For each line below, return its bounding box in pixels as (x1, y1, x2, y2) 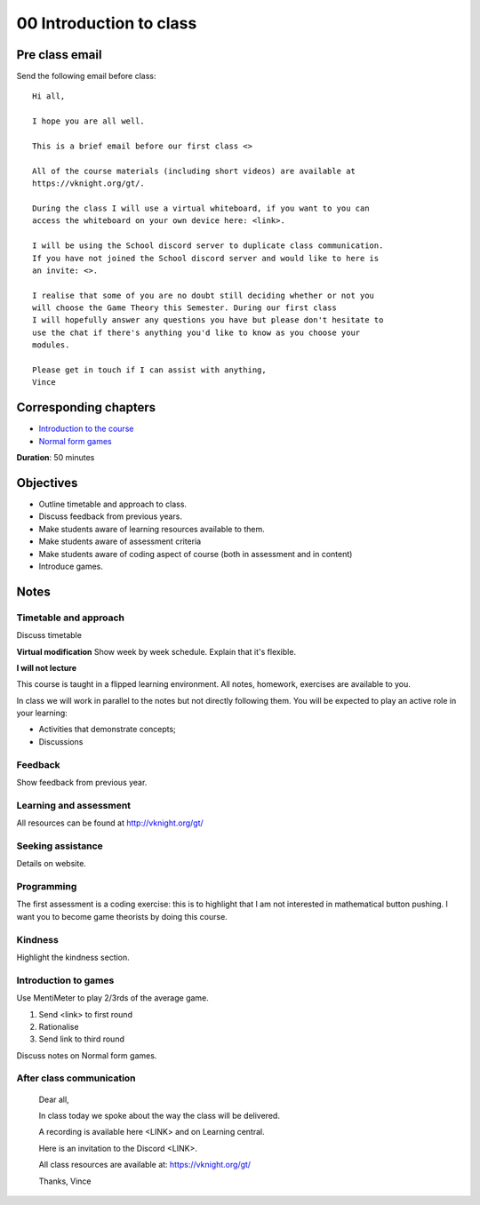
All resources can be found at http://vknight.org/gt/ (16, 818, 204, 828)
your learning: (16, 707, 68, 719)
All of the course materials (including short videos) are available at (32, 165, 356, 176)
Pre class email (16, 47, 102, 62)
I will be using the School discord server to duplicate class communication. (32, 241, 384, 251)
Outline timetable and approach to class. (38, 499, 187, 510)
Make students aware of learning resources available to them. (38, 523, 266, 534)
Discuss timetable (16, 630, 82, 641)
